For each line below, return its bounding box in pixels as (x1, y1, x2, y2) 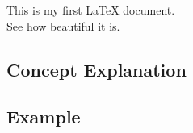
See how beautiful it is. (6, 17, 120, 34)
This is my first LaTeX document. (6, 2, 175, 18)
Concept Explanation (6, 56, 187, 81)
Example (6, 104, 81, 129)
